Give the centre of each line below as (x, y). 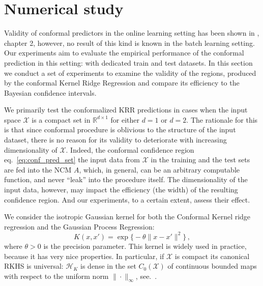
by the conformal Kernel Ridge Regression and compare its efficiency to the (122, 83)
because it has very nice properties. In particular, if (84, 256)
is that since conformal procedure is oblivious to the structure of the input (120, 130)
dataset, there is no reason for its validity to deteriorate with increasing (115, 140)
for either (125, 119)
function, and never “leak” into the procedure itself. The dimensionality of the (126, 179)
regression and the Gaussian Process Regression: (79, 226)
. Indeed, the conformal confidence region (130, 149)
